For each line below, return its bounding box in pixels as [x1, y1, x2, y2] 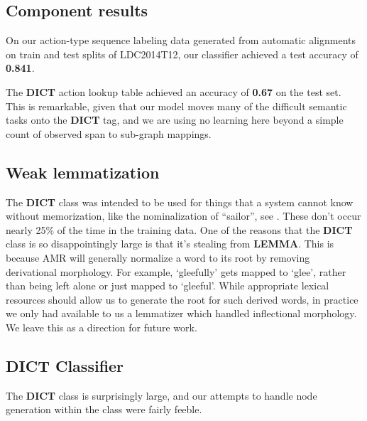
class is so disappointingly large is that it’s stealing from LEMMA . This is [6, 236, 334, 251]
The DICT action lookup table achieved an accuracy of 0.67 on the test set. [6, 84, 341, 99]
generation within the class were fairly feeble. [6, 402, 202, 417]
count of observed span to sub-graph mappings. [6, 126, 212, 141]
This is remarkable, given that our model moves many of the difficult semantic [6, 98, 347, 113]
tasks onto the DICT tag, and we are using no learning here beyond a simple [6, 112, 344, 127]
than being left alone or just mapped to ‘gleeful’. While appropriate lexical [6, 278, 329, 293]
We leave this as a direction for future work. [6, 319, 197, 334]
